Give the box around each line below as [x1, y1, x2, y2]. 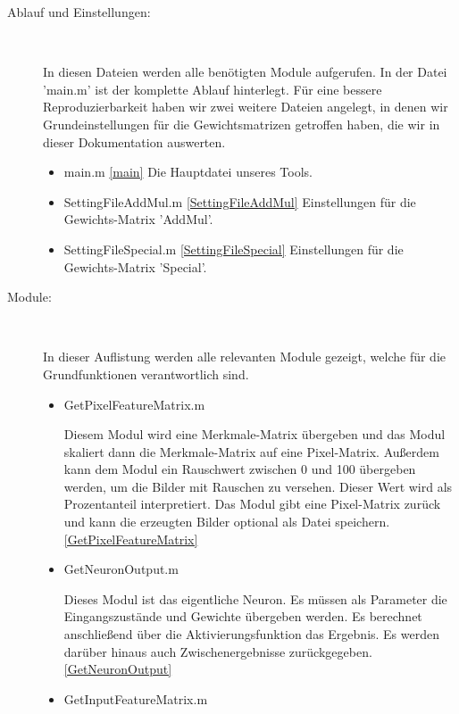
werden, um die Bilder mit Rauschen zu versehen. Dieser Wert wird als [63, 477, 453, 495]
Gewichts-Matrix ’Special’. [63, 257, 207, 276]
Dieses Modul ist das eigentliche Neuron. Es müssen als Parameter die [63, 589, 447, 608]
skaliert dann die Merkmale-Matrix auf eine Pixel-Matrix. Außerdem [63, 442, 439, 461]
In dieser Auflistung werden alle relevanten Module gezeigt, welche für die [43, 347, 446, 366]
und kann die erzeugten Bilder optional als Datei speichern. [63, 512, 390, 531]
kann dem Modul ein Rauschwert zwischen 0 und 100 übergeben [63, 460, 416, 478]
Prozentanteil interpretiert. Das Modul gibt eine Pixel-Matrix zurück [63, 494, 441, 513]
